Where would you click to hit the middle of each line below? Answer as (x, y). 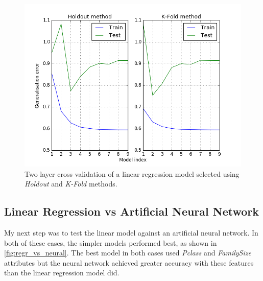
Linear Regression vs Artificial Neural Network (132, 211)
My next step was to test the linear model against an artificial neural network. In (131, 232)
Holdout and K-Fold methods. (71, 184)
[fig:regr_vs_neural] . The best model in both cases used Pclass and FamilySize (128, 253)
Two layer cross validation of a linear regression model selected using (132, 173)
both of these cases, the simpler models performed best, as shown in (111, 242)
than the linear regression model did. (62, 273)
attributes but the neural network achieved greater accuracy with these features (129, 262)
